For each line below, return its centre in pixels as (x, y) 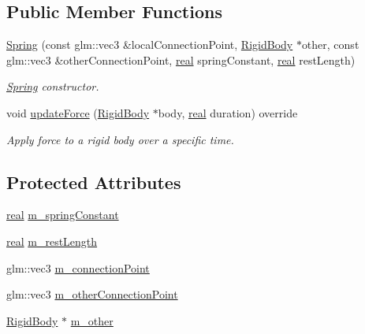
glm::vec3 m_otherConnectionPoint (92, 294)
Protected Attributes (94, 182)
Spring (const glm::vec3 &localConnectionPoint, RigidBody (150, 45)
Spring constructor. (53, 86)
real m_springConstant (63, 215)
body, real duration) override (228, 112)
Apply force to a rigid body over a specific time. (120, 139)
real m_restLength (52, 241)
